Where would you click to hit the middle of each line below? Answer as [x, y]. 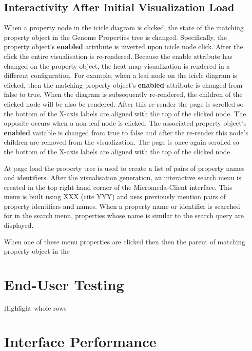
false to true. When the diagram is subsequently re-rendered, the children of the [123, 94]
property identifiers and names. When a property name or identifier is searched [122, 206]
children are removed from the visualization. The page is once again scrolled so [122, 142]
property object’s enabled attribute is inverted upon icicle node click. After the [124, 46]
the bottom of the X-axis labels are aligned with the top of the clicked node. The [125, 113]
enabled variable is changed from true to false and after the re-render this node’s [126, 132]
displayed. [19, 225]
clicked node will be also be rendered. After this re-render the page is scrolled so [124, 103]
